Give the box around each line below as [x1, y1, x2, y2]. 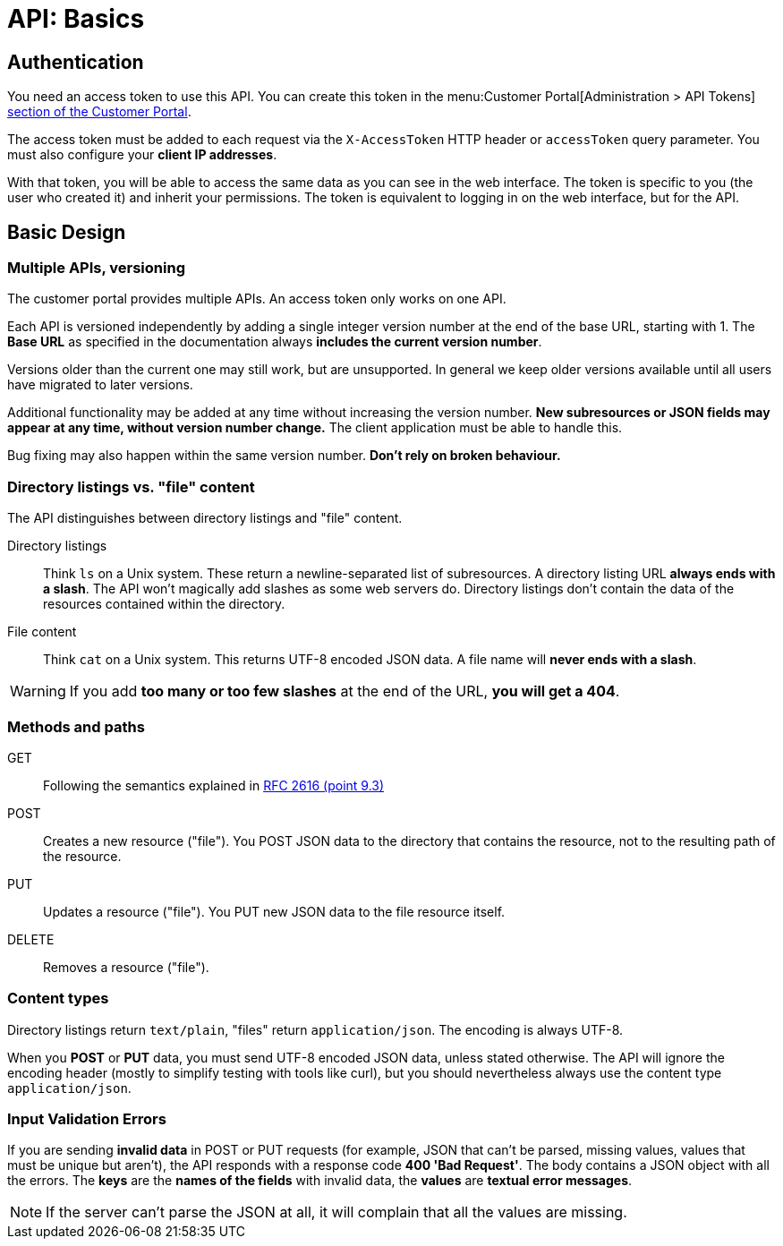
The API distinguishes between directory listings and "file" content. [7, 510, 403, 526]
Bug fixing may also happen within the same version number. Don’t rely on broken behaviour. [7, 448, 561, 464]
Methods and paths [7, 717, 145, 736]
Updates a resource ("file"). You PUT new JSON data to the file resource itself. [43, 903, 506, 919]
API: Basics [7, 4, 145, 34]
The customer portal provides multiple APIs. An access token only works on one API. [7, 291, 506, 307]
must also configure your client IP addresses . [7, 147, 277, 163]
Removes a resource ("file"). [43, 959, 209, 975]
